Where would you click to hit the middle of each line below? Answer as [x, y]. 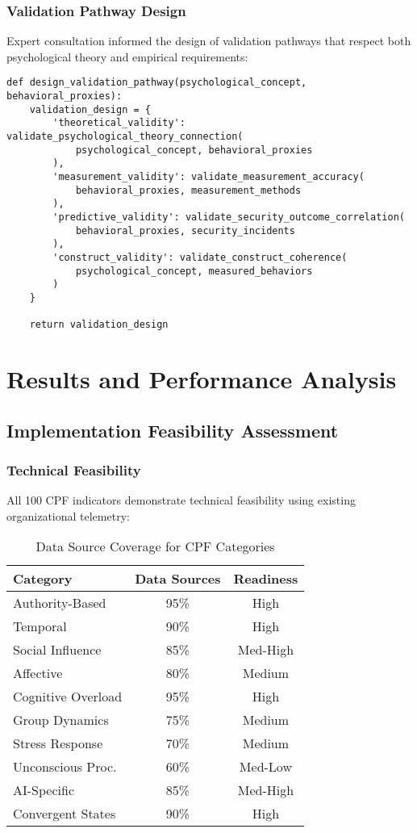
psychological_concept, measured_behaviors [194, 271]
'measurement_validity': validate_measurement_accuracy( [208, 177]
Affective [38, 673]
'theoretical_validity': [119, 123]
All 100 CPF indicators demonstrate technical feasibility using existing [181, 500]
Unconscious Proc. [65, 767]
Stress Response [58, 743]
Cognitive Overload [68, 697]
